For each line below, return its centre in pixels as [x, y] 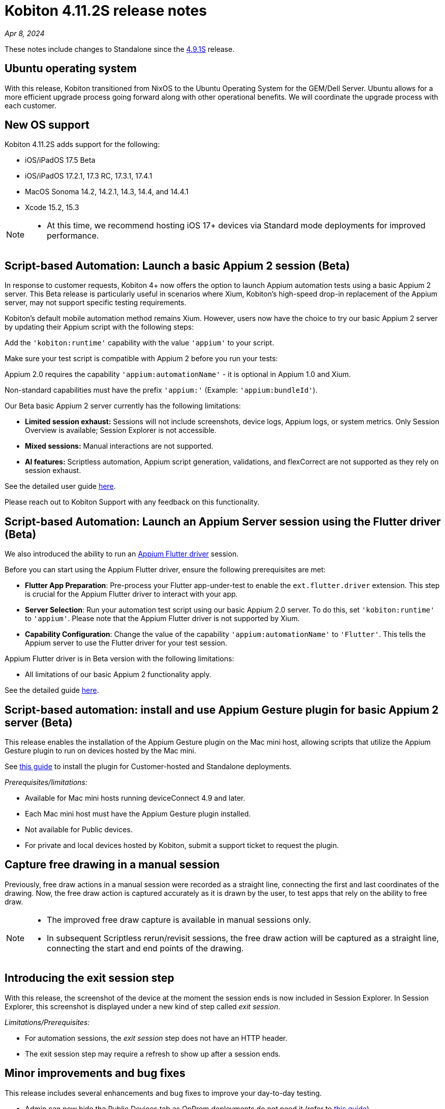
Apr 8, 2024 [25, 33]
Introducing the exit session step [90, 978]
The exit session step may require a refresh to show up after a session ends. [153, 1054]
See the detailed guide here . [52, 690]
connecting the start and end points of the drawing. [145, 948]
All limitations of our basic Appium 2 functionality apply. [118, 675]
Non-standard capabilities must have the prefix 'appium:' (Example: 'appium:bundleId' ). [161, 390]
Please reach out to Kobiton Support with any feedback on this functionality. [132, 502]
